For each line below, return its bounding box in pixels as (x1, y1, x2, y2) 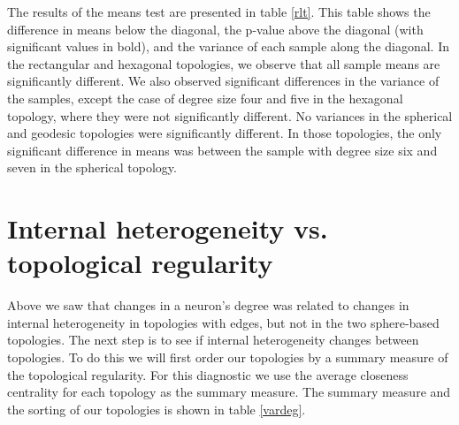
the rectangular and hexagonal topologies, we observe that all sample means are (7, 54, 440, 72)
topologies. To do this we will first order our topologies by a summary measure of (7, 348, 448, 367)
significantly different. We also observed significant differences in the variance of (7, 72, 440, 90)
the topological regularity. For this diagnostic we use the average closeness (7, 365, 409, 383)
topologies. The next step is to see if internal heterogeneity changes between (7, 330, 419, 349)
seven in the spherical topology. (7, 158, 177, 177)
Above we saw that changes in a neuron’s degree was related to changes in (7, 296, 409, 315)
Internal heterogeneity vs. (7, 210, 328, 247)
